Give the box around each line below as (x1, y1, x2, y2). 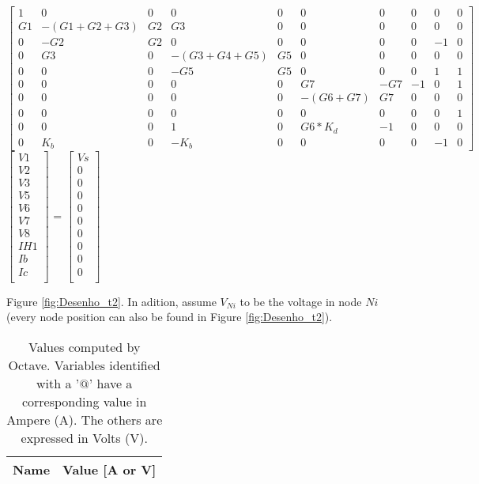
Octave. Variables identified (8, 355, 160, 374)
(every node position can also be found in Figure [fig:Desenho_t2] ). (6, 308, 333, 325)
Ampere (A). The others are (6, 410, 163, 429)
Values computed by (28, 337, 141, 356)
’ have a (89, 373, 133, 392)
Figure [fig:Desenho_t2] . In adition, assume (6, 293, 217, 309)
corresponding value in (21, 391, 147, 410)
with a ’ (36, 373, 80, 392)
